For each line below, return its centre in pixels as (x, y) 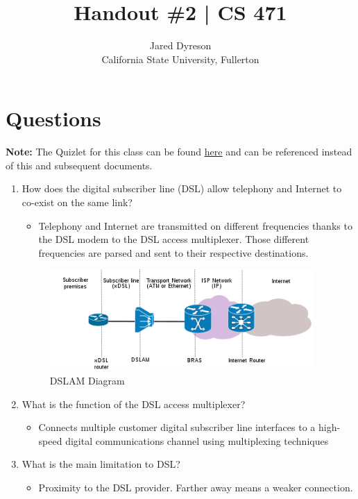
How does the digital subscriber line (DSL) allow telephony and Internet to (182, 188)
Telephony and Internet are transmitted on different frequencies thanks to (195, 225)
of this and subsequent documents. (79, 165)
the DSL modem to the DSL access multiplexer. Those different (174, 239)
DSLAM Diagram (87, 381)
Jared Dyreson (180, 45)
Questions (53, 118)
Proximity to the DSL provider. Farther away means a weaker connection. (196, 487)
